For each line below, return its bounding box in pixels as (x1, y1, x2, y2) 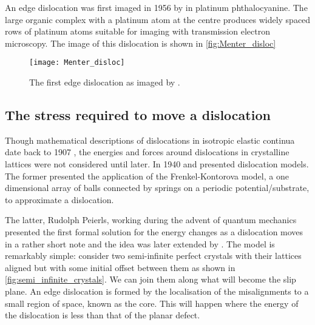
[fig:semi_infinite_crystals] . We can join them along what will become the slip (5, 273, 296, 286)
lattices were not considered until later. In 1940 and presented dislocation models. (5, 158, 309, 170)
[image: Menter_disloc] (29, 58, 125, 67)
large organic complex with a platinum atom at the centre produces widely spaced (5, 13, 311, 25)
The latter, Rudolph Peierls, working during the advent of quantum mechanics (5, 213, 297, 226)
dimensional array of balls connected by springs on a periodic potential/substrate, (5, 181, 310, 194)
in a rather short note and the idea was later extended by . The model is (5, 237, 275, 250)
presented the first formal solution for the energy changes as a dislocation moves (5, 225, 303, 238)
